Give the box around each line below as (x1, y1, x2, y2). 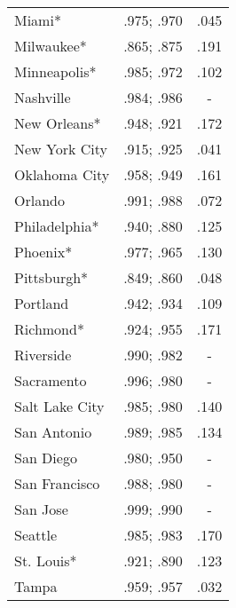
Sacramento (14, 370, 87, 391)
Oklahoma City (14, 164, 110, 185)
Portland (14, 293, 69, 313)
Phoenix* (14, 241, 73, 262)
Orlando (14, 190, 65, 210)
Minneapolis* (14, 61, 97, 82)
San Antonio (14, 422, 92, 442)
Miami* (14, 10, 61, 30)
